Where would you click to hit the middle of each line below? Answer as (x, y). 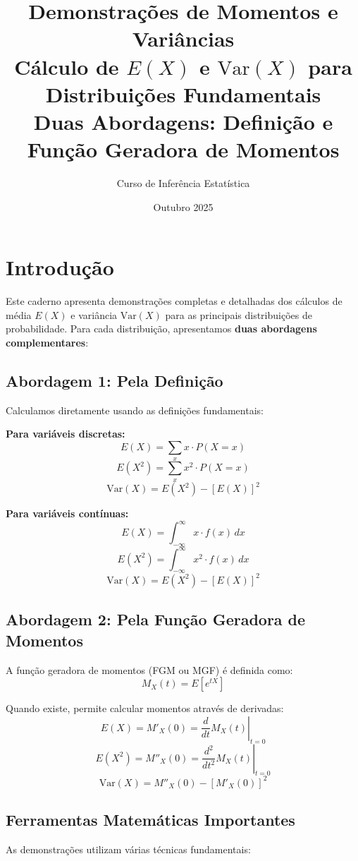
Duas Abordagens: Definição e (183, 121)
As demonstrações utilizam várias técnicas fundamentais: (128, 849)
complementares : (47, 342)
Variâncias (183, 38)
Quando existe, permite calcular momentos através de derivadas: (145, 708)
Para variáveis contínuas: (67, 513)
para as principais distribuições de (239, 314)
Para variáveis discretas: (66, 434)
